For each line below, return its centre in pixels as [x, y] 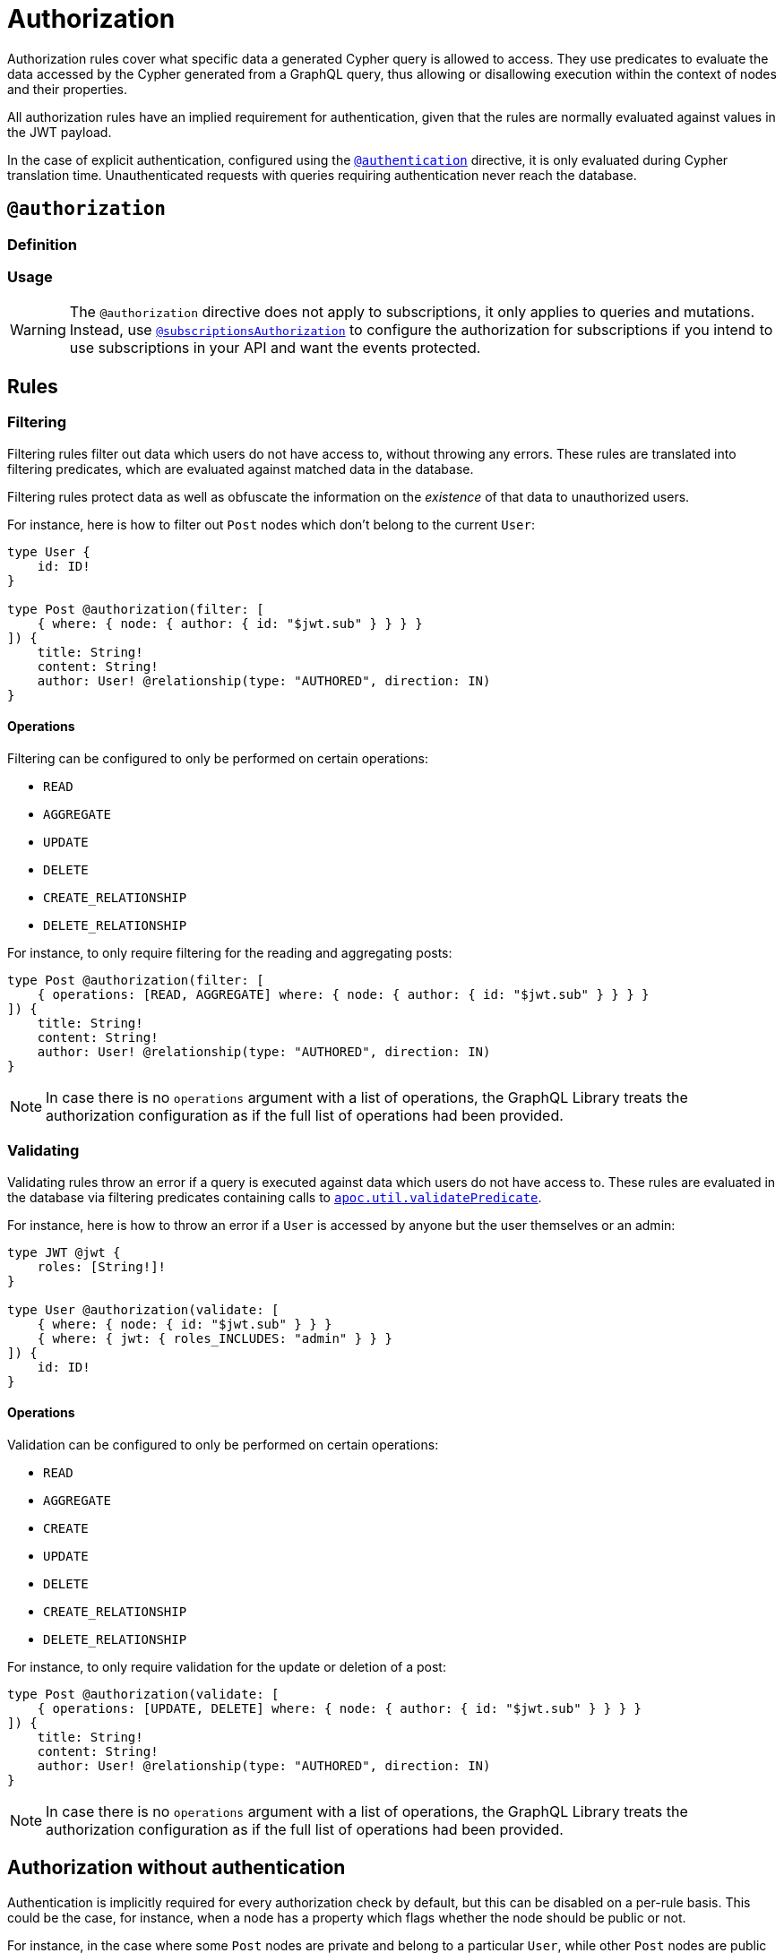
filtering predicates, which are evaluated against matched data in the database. [241, 469]
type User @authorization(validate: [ [143, 1309]
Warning [38, 330]
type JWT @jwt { [64, 1252]
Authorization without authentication [177, 1868]
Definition [42, 244]
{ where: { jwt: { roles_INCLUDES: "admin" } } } [215, 1338]
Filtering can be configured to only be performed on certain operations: [218, 758]
